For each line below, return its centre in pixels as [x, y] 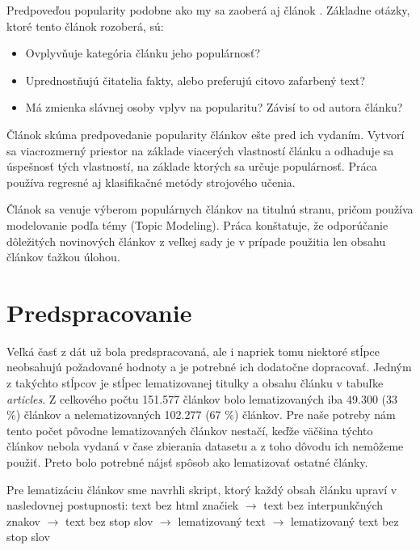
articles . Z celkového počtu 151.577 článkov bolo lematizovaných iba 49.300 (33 [202, 398]
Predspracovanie [99, 312]
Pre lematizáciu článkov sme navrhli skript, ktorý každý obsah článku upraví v [202, 489]
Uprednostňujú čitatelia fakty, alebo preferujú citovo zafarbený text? [195, 80]
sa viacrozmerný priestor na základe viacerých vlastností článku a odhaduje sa [200, 150]
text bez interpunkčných [323, 505]
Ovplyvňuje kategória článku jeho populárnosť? [143, 53]
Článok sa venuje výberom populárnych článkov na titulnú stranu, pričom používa [210, 209]
